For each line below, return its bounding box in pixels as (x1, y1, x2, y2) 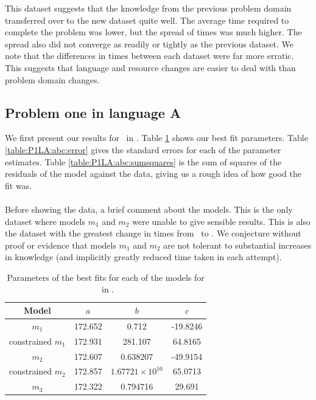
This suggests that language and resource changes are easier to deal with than (5, 61, 296, 74)
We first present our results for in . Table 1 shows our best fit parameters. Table (5, 131, 308, 144)
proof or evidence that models (5, 238, 116, 251)
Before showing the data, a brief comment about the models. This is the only (5, 202, 293, 215)
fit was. (5, 179, 32, 191)
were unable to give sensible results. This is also (132, 215, 311, 227)
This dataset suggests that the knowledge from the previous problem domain (5, 2, 292, 14)
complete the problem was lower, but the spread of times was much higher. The (5, 26, 302, 38)
